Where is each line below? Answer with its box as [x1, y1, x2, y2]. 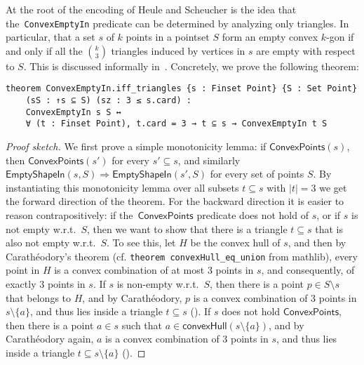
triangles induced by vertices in [111, 43, 245, 58]
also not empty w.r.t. [6, 235, 96, 250]
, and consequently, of [261, 263, 355, 277]
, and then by [288, 235, 346, 250]
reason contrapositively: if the [6, 208, 133, 223]
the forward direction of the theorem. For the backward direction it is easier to [6, 194, 344, 208]
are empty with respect [256, 43, 356, 58]
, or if [316, 208, 341, 223]
